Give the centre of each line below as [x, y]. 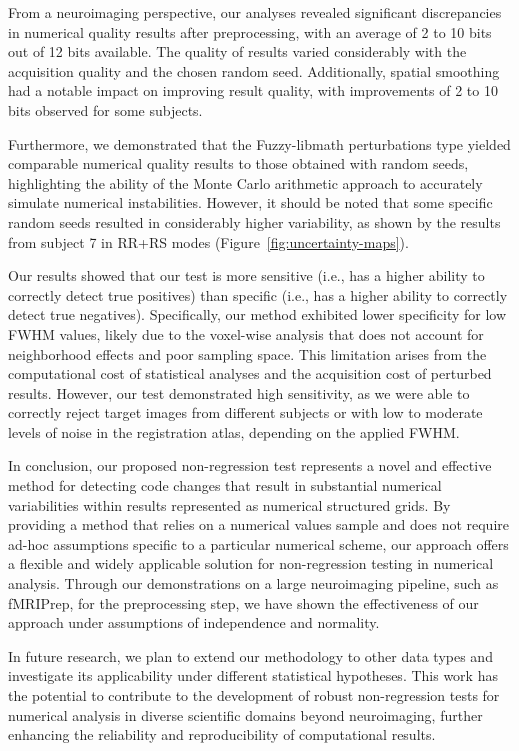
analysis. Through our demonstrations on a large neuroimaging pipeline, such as [253, 583]
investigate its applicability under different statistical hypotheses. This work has [253, 675]
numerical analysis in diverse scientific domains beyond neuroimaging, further [245, 714]
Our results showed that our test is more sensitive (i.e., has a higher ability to [246, 275]
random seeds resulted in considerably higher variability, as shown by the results [254, 221]
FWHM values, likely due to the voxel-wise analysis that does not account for [246, 333]
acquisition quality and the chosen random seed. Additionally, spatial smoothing [254, 70]
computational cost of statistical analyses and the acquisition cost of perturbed [250, 373]
